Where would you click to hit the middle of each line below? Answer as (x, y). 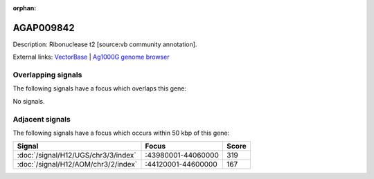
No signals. (29, 101)
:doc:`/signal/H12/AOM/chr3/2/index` (77, 164)
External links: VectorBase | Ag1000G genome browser (91, 57)
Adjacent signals (42, 119)
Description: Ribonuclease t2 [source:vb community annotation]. (105, 44)
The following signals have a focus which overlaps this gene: (100, 88)
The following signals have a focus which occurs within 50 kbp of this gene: (121, 133)
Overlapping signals (47, 75)
